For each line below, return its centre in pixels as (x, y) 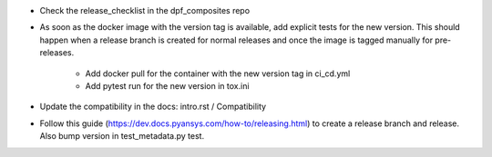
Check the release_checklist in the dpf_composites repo (145, 10)
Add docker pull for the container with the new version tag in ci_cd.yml (218, 74)
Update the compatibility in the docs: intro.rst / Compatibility (153, 107)
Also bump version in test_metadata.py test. (122, 136)
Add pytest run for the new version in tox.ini (167, 85)
